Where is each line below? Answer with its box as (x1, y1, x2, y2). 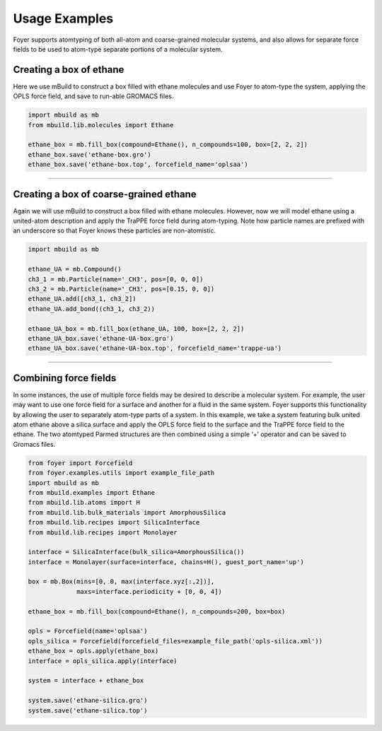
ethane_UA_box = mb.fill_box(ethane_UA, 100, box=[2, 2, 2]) (28, 324, 245, 332)
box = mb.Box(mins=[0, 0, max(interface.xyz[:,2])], (28, 578, 215, 586)
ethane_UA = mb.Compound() (28, 265, 122, 274)
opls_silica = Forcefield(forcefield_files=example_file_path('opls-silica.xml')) (28, 637, 323, 645)
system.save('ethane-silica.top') (28, 706, 148, 714)
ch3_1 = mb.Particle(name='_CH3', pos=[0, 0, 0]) (28, 275, 204, 283)
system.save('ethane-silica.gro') (28, 696, 148, 705)
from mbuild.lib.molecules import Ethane (28, 121, 174, 129)
